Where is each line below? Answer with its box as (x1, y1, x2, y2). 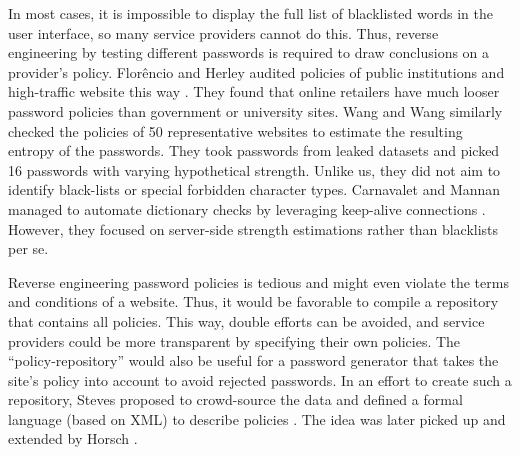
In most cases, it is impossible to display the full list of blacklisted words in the (8, 3, 493, 23)
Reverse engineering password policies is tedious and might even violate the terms (8, 271, 509, 292)
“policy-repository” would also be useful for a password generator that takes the (8, 350, 499, 371)
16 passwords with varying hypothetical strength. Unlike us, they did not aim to (8, 159, 501, 180)
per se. (8, 238, 49, 259)
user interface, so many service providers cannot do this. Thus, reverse (8, 22, 439, 43)
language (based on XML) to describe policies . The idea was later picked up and (8, 408, 506, 429)
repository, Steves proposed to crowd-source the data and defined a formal (8, 389, 463, 410)
